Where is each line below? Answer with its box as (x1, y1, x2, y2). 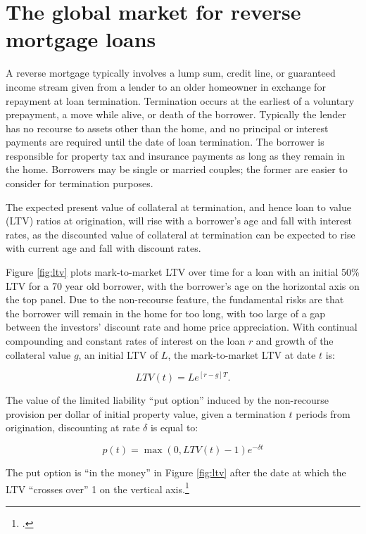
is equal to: (150, 420, 198, 435)
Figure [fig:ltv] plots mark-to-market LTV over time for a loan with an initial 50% (6, 265, 360, 279)
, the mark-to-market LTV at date (168, 347, 316, 362)
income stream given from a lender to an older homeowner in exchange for (6, 79, 326, 94)
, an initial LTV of (78, 347, 158, 362)
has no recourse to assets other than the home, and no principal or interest (6, 120, 329, 135)
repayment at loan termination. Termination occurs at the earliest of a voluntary (6, 93, 355, 108)
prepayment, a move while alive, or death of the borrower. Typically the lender (6, 107, 346, 122)
